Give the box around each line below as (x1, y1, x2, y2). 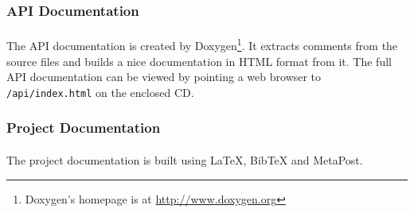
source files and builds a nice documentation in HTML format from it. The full (6, 52, 392, 69)
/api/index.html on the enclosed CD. (6, 83, 194, 100)
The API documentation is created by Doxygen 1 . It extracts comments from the (6, 35, 398, 54)
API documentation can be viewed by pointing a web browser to (6, 68, 322, 85)
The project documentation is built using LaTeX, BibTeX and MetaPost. (6, 151, 363, 168)
